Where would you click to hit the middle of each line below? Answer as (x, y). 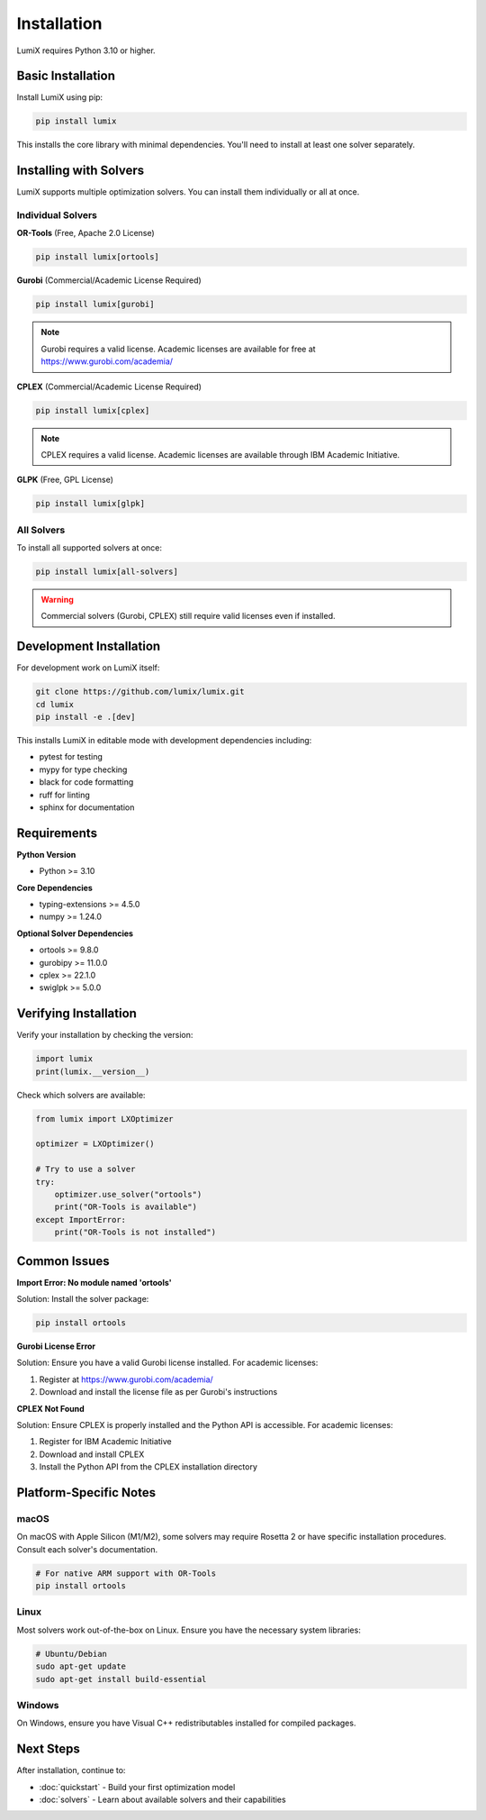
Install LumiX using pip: (60, 97)
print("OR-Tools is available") (126, 1207)
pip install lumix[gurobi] (95, 305)
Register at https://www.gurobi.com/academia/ (126, 1379)
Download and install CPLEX (92, 1454)
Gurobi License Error (56, 1346)
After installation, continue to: (71, 1770)
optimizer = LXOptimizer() (95, 1144)
